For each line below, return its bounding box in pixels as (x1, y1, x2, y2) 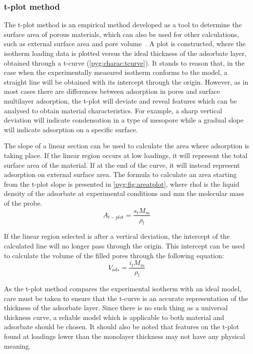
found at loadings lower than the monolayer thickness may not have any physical (4, 331, 245, 341)
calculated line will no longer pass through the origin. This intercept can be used (4, 240, 245, 250)
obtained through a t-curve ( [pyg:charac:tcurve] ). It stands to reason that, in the (4, 57, 245, 68)
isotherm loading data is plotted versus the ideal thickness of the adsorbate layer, (4, 48, 247, 58)
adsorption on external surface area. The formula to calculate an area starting (4, 169, 237, 179)
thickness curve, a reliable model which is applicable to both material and (4, 312, 224, 322)
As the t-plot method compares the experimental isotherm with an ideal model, (4, 283, 242, 293)
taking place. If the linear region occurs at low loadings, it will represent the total (4, 150, 248, 160)
